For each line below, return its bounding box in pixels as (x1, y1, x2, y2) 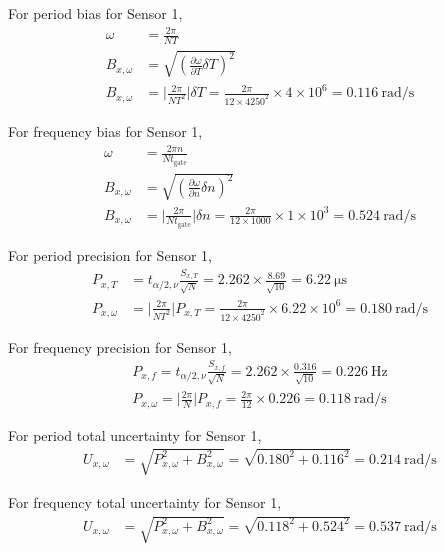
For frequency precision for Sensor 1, (8, 336, 232, 357)
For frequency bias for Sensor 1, (8, 120, 203, 141)
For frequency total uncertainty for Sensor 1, (8, 491, 282, 512)
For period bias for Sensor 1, (8, 3, 183, 23)
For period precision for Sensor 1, (8, 245, 212, 266)
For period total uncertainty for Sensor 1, (8, 424, 262, 445)
